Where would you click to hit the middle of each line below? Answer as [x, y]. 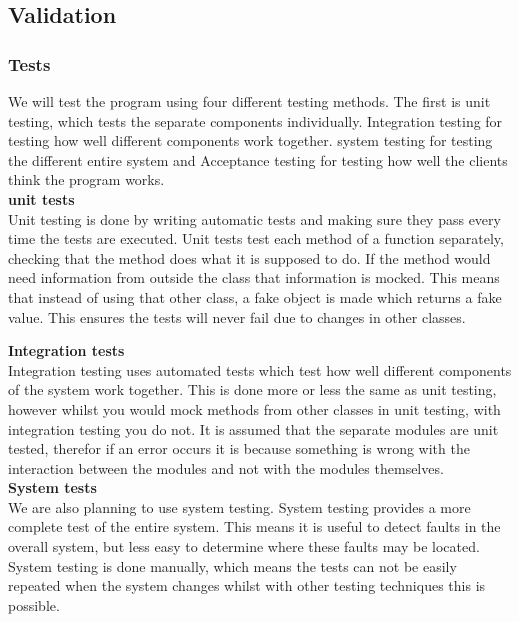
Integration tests [66, 350]
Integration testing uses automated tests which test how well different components [260, 369]
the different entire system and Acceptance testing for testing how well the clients [258, 159]
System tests [52, 487]
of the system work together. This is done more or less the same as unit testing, [252, 389]
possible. [34, 604]
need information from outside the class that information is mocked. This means [254, 277]
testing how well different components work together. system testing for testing [250, 140]
